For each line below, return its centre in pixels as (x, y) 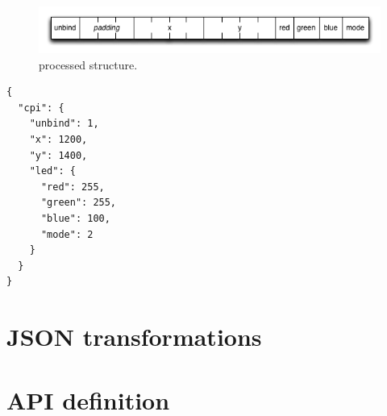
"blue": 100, (75, 219)
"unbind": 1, (64, 124)
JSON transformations (134, 337)
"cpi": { (41, 108)
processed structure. (88, 64)
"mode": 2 (67, 234)
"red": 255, (73, 187)
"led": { (52, 171)
